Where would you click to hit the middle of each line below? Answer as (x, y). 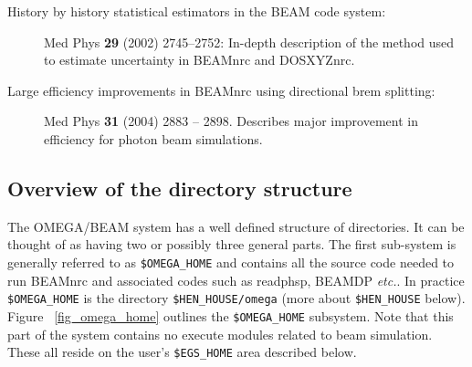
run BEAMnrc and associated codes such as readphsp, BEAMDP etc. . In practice (236, 280)
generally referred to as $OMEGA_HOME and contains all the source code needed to (231, 262)
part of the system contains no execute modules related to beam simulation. (220, 334)
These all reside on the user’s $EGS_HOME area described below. (182, 352)
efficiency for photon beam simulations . (153, 138)
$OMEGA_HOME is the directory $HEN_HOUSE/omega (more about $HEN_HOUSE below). (236, 298)
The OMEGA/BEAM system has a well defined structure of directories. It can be (236, 226)
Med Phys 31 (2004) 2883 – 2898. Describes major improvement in (231, 121)
